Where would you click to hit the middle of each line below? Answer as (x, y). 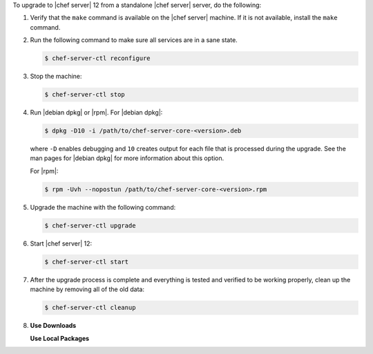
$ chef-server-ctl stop (85, 95)
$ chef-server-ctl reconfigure (98, 58)
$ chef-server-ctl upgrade (90, 225)
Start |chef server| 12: (61, 243)
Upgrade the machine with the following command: (103, 207)
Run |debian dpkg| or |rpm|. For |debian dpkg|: (96, 112)
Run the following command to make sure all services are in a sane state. (134, 40)
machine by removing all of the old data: (87, 289)
